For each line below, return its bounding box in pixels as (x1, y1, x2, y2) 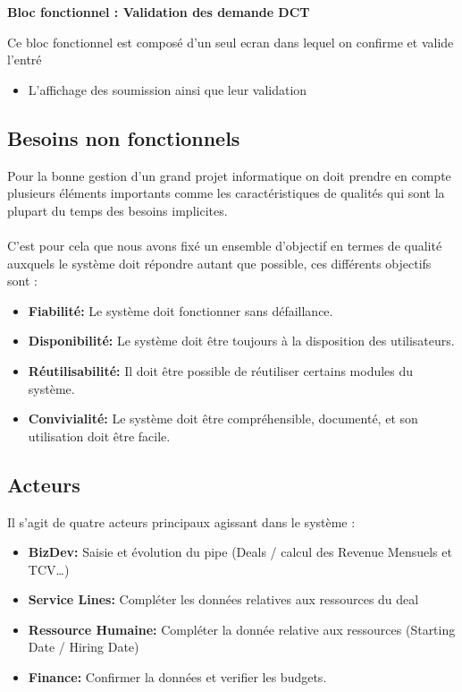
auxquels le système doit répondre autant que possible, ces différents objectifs (7, 253, 432, 272)
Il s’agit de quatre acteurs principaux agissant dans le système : (7, 512, 356, 531)
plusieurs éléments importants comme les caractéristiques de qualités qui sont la (7, 184, 445, 202)
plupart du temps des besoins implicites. (7, 201, 228, 219)
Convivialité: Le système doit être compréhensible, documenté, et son (28, 409, 418, 428)
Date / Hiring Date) (28, 637, 139, 656)
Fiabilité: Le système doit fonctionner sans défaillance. (28, 301, 333, 320)
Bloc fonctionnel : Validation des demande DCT (7, 3, 310, 21)
